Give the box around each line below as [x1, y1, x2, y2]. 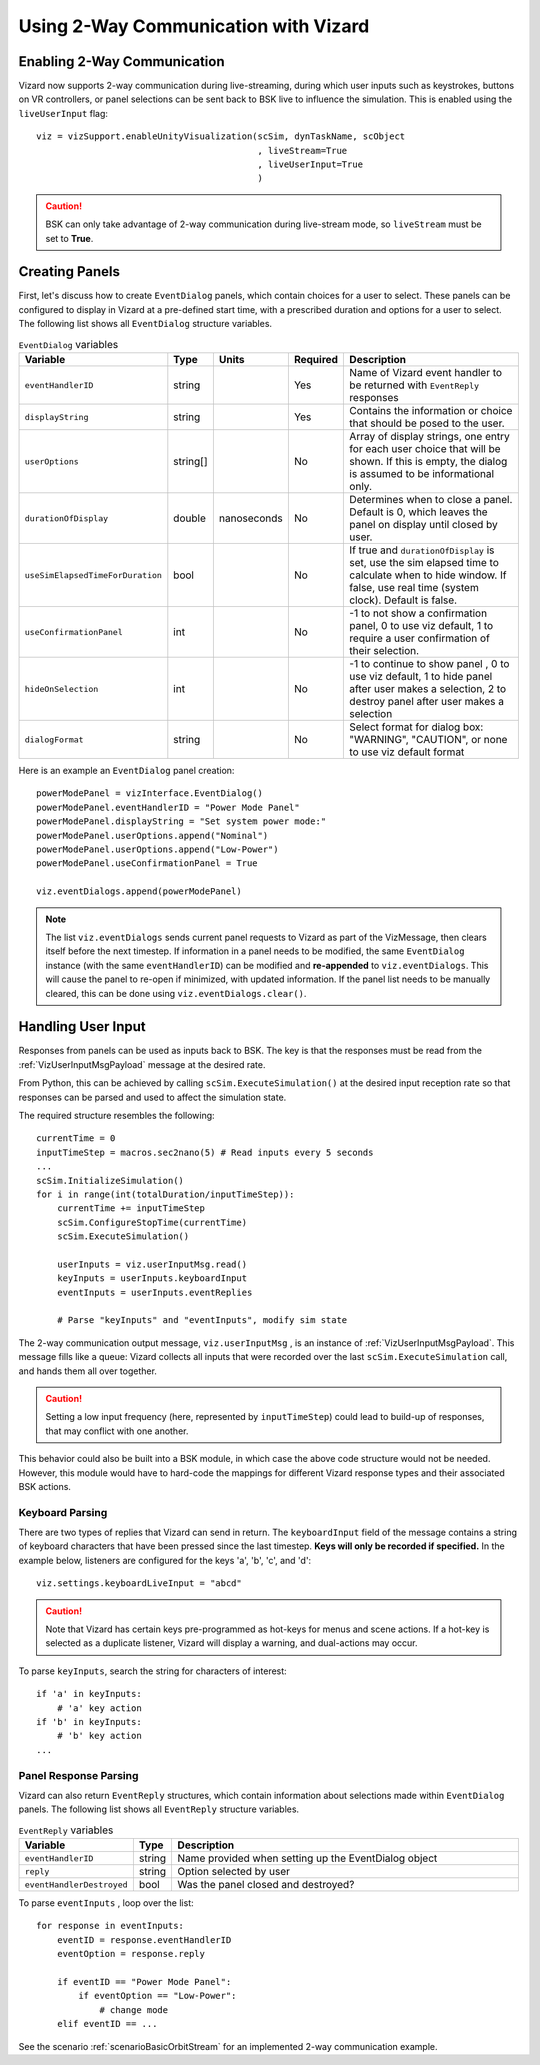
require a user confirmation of [349, 631, 490, 645]
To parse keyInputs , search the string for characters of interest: [18, 1665, 287, 1677]
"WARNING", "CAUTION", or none [349, 733, 508, 747]
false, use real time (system [349, 581, 479, 595]
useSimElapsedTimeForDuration [24, 570, 162, 580]
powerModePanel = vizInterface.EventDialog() [36, 788, 264, 799]
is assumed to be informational [349, 467, 495, 481]
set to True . [45, 232, 94, 244]
